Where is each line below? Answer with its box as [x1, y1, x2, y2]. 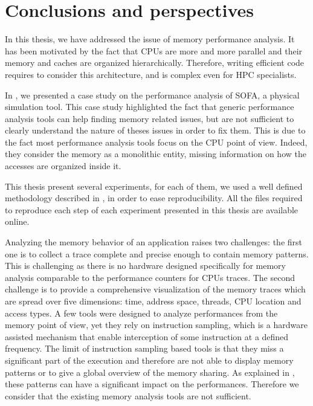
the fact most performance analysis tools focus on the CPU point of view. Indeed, [5, 135, 308, 148]
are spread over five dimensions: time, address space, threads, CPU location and [5, 295, 302, 307]
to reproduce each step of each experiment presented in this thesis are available [5, 203, 298, 216]
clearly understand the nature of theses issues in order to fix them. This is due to [5, 124, 306, 137]
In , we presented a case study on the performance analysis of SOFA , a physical [5, 88, 300, 101]
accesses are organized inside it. [5, 159, 121, 172]
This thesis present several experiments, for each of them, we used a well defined [5, 179, 303, 192]
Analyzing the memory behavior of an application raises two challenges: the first [5, 236, 303, 248]
